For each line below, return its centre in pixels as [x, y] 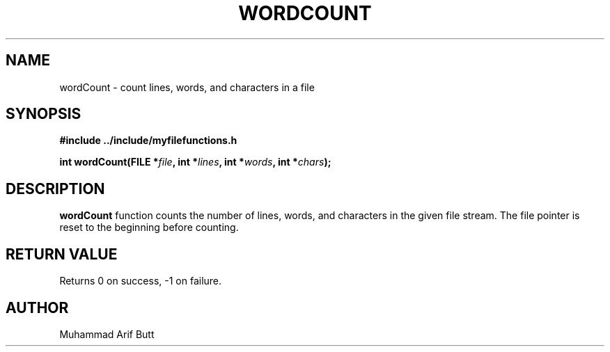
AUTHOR [37, 307]
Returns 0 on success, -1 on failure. [141, 281]
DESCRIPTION [55, 189]
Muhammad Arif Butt [107, 334]
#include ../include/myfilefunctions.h [148, 141]
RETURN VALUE [62, 254]
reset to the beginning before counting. [149, 227]
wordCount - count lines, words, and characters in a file [187, 87]
